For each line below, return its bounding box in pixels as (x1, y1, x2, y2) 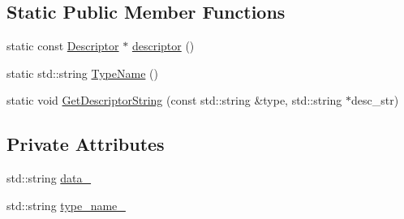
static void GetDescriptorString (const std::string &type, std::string (6, 92, 342, 109)
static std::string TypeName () (6, 64, 158, 81)
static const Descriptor (6, 37, 119, 54)
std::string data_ (6, 170, 92, 187)
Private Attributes (6, 131, 165, 157)
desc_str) (350, 92, 399, 109)
